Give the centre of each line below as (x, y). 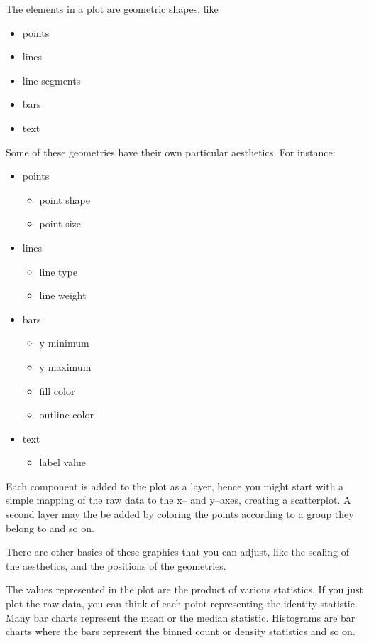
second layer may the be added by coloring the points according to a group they (180, 514)
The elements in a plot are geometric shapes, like (112, 9)
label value (62, 462)
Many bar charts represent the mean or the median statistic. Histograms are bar (181, 617)
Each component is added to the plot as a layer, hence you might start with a (175, 486)
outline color (66, 415)
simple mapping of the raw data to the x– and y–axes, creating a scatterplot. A (178, 500)
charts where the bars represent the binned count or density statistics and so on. (181, 631)
